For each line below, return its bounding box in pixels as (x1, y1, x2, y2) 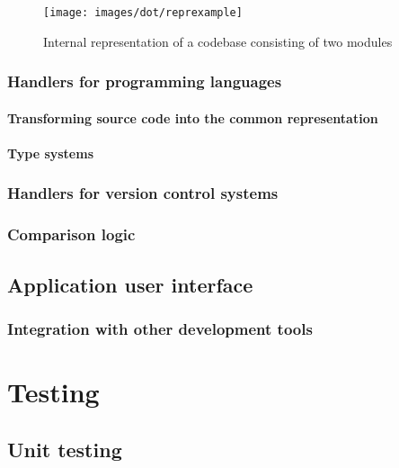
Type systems (7, 143, 93, 162)
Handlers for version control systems (7, 182, 279, 204)
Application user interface (7, 270, 253, 298)
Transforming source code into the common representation (7, 108, 378, 127)
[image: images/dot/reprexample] (43, 6, 243, 19)
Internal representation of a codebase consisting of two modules (43, 31, 393, 50)
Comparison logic (7, 223, 136, 246)
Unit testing (7, 435, 122, 463)
